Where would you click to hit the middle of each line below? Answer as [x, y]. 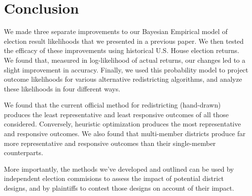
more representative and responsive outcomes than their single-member [110, 143]
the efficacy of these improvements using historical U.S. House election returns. [122, 50]
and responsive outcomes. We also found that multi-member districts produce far [125, 134]
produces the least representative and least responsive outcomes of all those [116, 114]
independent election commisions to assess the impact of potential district [114, 178]
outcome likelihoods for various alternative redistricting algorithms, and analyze [123, 79]
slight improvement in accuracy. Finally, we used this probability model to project [126, 69]
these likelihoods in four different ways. [62, 88]
